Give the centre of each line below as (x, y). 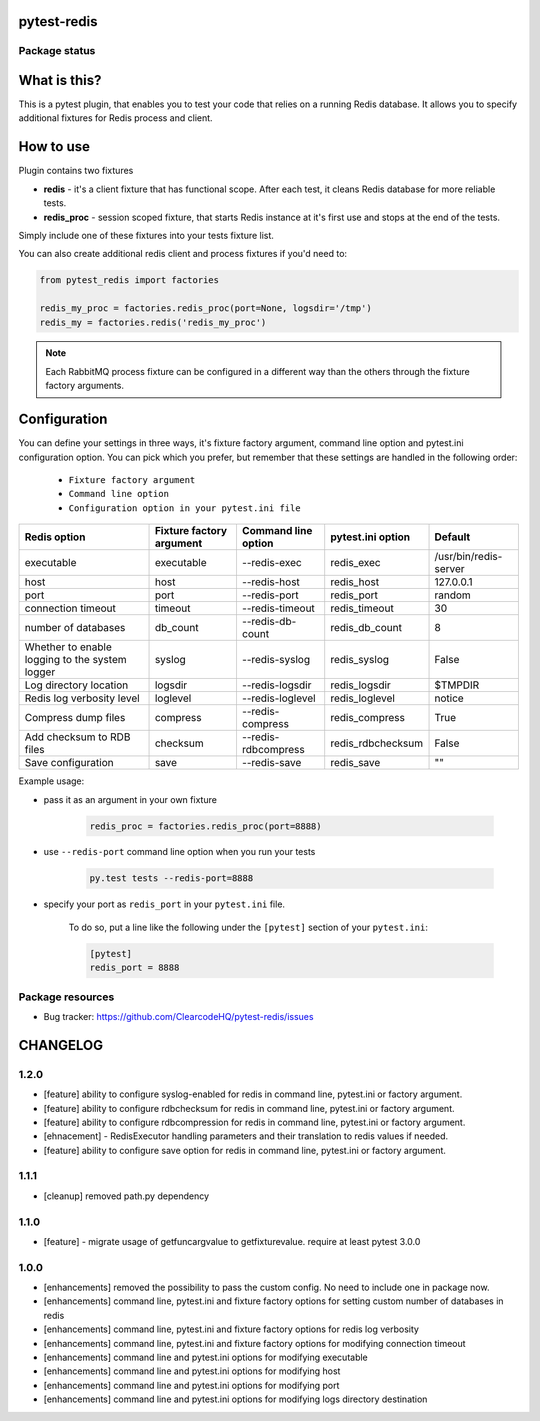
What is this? (60, 80)
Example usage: (51, 781)
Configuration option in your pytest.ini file (184, 508)
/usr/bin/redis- (468, 557)
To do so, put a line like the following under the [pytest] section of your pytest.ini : (248, 927)
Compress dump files (75, 718)
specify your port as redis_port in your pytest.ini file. (164, 904)
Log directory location (76, 685)
